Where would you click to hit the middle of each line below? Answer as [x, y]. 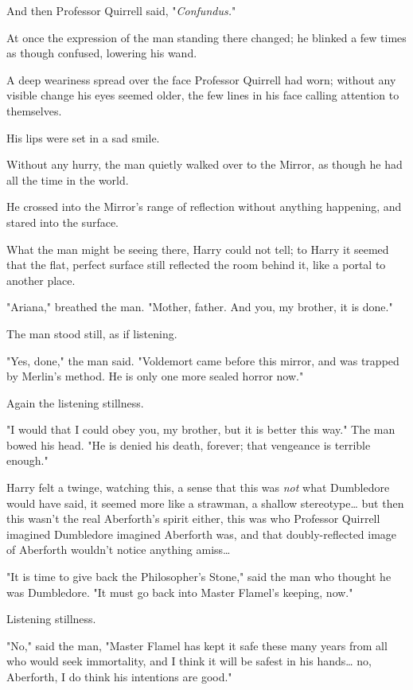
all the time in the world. [68, 179]
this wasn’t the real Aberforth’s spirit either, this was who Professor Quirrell [193, 518]
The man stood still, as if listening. [92, 333]
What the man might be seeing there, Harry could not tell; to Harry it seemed [198, 249]
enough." [27, 460]
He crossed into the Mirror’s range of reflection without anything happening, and [204, 207]
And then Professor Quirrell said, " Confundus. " [121, 10]
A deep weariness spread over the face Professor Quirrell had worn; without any [201, 79]
